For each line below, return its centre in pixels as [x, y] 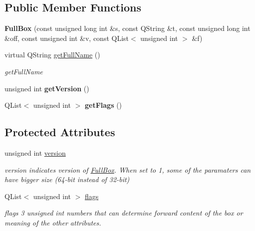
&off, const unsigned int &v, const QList [67, 38]
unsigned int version [35, 152]
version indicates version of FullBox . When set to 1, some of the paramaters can [128, 169]
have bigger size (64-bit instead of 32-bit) [67, 179]
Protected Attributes [60, 132]
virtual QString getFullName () [52, 55]
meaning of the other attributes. [53, 222]
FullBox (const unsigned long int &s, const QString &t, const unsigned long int [127, 28]
